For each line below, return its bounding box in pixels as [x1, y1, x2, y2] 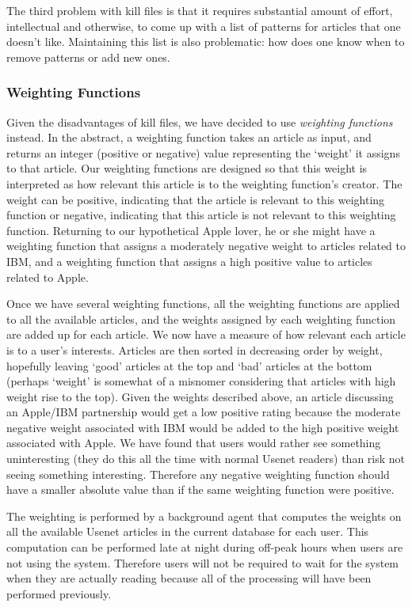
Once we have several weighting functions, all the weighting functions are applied [6, 295, 400, 312]
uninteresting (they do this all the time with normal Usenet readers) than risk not [6, 450, 406, 467]
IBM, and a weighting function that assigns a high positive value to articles [6, 252, 372, 269]
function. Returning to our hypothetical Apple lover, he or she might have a [6, 222, 376, 238]
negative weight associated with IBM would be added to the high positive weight [6, 419, 399, 435]
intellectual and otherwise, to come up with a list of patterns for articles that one [6, 17, 401, 34]
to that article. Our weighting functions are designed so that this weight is [6, 160, 368, 176]
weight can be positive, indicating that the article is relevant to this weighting [6, 191, 385, 207]
